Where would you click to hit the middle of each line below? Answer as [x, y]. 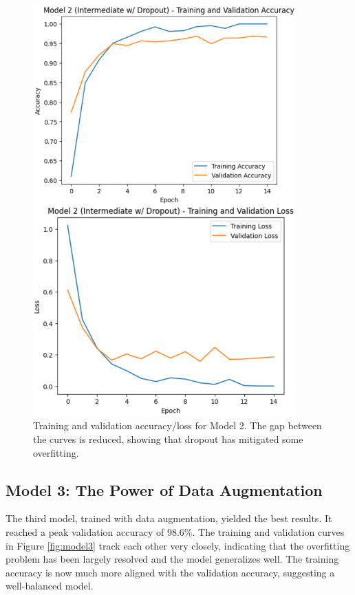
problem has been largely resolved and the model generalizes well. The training [172, 559]
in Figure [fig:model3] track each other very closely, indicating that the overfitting [178, 545]
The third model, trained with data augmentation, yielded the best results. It [169, 518]
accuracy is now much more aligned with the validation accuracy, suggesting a [170, 572]
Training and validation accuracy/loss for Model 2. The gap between [177, 425]
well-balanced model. [50, 586]
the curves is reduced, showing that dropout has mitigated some [168, 439]
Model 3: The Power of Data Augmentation [164, 489]
